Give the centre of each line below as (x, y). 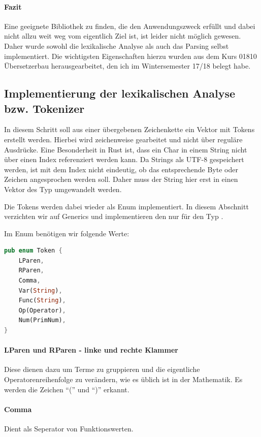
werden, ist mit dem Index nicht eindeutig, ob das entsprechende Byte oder (121, 169)
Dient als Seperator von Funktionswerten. (69, 429)
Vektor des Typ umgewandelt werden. (63, 189)
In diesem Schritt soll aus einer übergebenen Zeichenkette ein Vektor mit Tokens (129, 129)
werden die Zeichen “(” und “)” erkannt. (67, 389)
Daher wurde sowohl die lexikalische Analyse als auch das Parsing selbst (117, 45)
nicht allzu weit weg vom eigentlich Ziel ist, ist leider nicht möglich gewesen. (123, 36)
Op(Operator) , (42, 310)
